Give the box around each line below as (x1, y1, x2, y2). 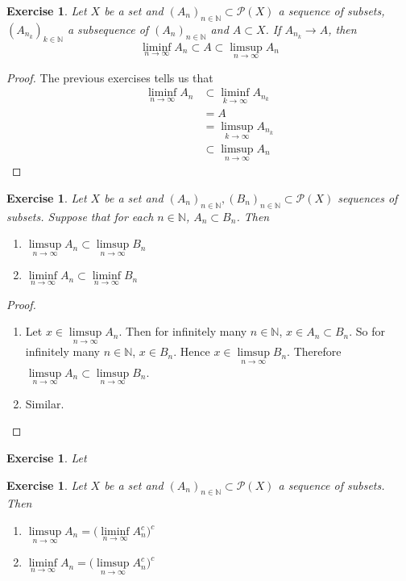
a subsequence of (67, 20, 149, 37)
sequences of (338, 189, 398, 206)
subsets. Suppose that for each (6, 207, 154, 224)
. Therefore (287, 343, 342, 360)
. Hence (173, 343, 210, 360)
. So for (349, 323, 386, 340)
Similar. (25, 395, 64, 412)
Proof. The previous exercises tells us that (6, 69, 213, 86)
